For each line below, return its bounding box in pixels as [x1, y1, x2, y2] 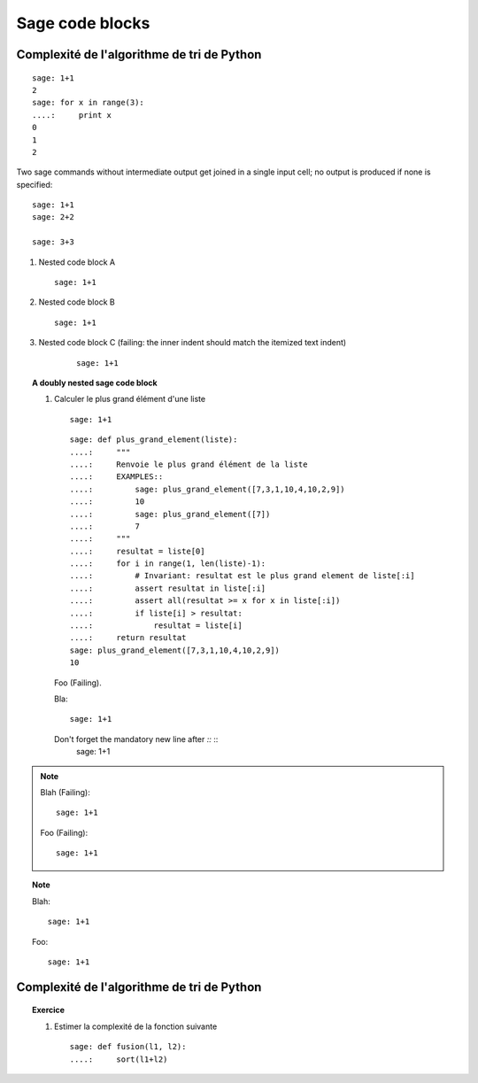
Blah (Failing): [40, 786, 90, 797]
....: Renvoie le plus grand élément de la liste [69, 459, 308, 469]
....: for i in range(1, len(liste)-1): [69, 559, 266, 569]
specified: [16, 179, 53, 190]
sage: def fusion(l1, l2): [69, 1041, 187, 1052]
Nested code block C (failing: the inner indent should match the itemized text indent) [38, 337, 347, 348]
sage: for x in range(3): [32, 97, 145, 108]
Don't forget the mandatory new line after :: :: [54, 733, 219, 744]
